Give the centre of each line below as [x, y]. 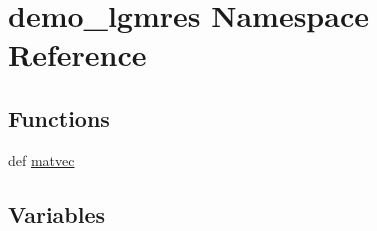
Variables [57, 213]
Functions [59, 117]
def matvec [41, 159]
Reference [77, 54]
